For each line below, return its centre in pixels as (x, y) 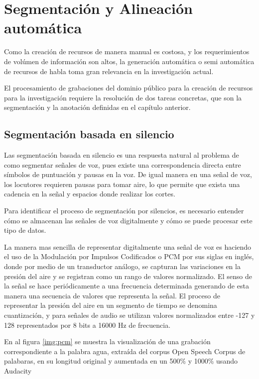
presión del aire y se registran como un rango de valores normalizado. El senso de (128, 276)
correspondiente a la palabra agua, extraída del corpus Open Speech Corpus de (125, 351)
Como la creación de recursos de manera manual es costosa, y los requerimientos (127, 51)
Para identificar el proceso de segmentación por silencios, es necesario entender (124, 211)
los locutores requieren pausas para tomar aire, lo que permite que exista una (122, 184)
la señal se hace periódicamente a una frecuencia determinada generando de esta (127, 286)
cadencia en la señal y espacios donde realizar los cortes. (90, 194)
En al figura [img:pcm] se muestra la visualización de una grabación (107, 341)
